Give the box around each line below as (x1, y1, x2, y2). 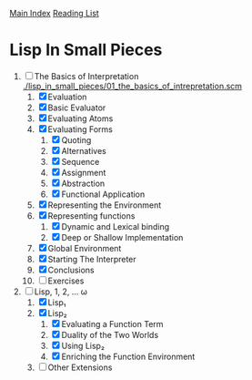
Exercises (47, 275, 85, 286)
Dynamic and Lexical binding (61, 221, 170, 231)
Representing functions (47, 210, 136, 221)
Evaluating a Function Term (61, 318, 164, 329)
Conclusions (47, 264, 95, 275)
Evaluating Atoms (47, 113, 114, 124)
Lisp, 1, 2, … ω (34, 286, 88, 297)
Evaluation (47, 91, 87, 102)
